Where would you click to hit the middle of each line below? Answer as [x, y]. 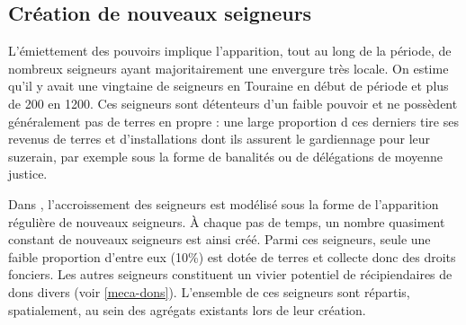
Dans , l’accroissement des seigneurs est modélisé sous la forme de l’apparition [224, 203]
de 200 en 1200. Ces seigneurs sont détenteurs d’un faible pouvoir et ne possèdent [233, 103]
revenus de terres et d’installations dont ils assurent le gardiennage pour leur [220, 139]
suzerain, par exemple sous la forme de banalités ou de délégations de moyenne [226, 156]
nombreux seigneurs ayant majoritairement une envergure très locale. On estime [229, 68]
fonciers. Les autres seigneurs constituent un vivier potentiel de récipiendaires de [230, 274]
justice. [28, 174]
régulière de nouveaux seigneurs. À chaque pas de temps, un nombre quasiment [227, 221]
